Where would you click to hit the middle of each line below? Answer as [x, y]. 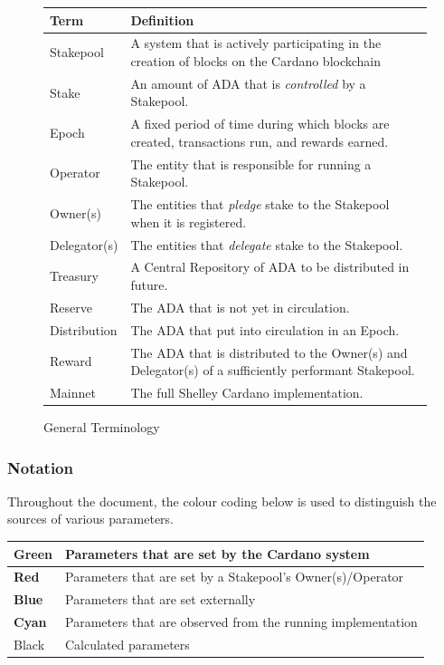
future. [149, 284]
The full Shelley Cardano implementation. [247, 392]
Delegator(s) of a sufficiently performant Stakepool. [273, 370]
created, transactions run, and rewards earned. [260, 141]
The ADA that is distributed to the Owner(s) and [269, 352]
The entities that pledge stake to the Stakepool [260, 204]
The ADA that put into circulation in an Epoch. [265, 329]
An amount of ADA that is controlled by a [248, 83]
